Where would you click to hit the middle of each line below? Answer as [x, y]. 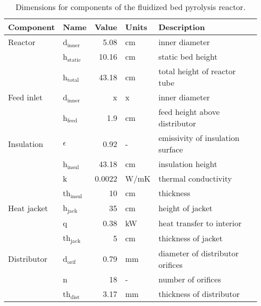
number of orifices [190, 279]
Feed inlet [25, 97]
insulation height [188, 164]
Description [182, 27]
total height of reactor [197, 71]
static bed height [188, 56]
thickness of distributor [199, 293]
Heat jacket [28, 208]
